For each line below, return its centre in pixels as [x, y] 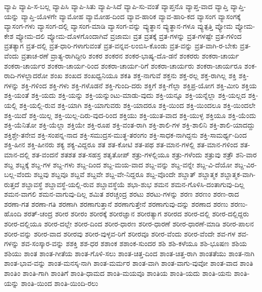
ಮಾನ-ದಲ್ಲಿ [17, 154]
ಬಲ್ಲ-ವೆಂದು [18, 174]
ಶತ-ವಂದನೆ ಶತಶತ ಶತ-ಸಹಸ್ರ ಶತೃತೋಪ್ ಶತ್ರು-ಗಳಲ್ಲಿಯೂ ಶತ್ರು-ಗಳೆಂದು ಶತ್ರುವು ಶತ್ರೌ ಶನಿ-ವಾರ [144, 154]
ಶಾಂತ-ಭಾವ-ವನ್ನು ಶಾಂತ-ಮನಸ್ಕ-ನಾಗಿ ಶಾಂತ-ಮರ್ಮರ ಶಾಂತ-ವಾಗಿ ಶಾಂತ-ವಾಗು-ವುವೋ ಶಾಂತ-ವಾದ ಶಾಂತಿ [129, 263]
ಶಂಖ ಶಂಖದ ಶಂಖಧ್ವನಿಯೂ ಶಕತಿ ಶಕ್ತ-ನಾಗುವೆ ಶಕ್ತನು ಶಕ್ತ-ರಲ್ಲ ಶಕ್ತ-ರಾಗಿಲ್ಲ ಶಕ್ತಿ [143, 75]
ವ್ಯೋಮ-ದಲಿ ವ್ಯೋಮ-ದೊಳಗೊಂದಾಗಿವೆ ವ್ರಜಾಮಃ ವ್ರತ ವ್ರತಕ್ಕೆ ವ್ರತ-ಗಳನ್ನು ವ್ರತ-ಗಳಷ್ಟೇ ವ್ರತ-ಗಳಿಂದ [129, 36]
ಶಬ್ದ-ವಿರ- [246, 164]
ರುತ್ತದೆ [12, 184]
